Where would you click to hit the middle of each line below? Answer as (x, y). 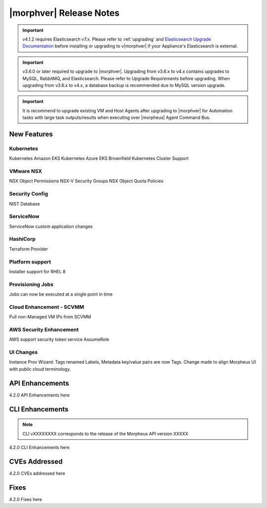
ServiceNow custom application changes (51, 226)
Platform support (30, 261)
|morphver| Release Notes (64, 13)
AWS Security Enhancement (44, 329)
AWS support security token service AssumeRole (59, 340)
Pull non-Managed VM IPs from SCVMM (50, 317)
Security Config (29, 194)
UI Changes (23, 353)
